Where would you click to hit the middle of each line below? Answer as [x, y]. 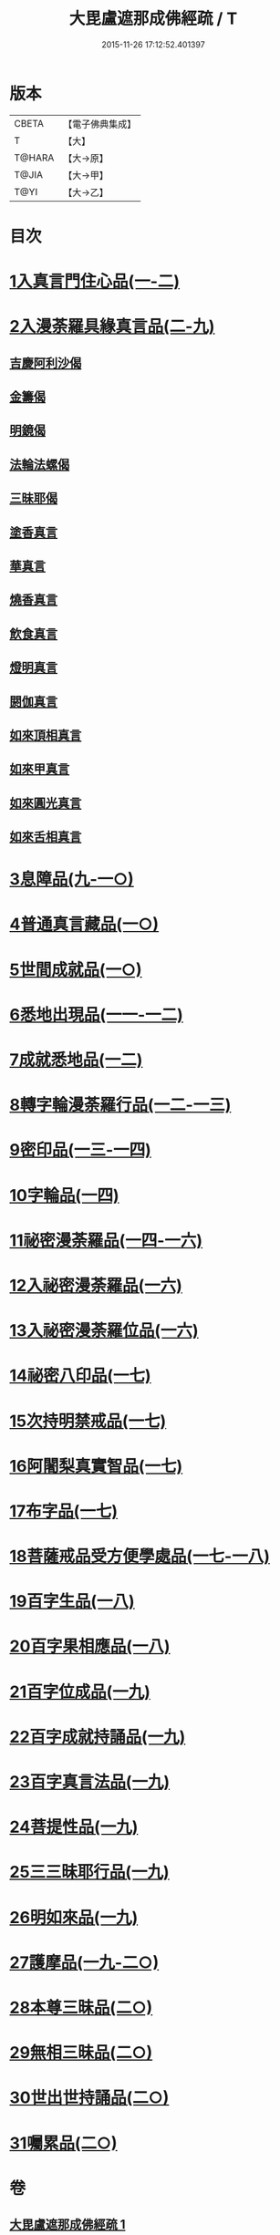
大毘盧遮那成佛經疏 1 [67, 2225]
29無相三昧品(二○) [81, 2053]
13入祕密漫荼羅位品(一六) [104, 1331]
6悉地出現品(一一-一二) [97, 1014]
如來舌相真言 [46, 837]
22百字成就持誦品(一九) [98, 1737]
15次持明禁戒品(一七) [88, 1421]
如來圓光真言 [46, 803]
